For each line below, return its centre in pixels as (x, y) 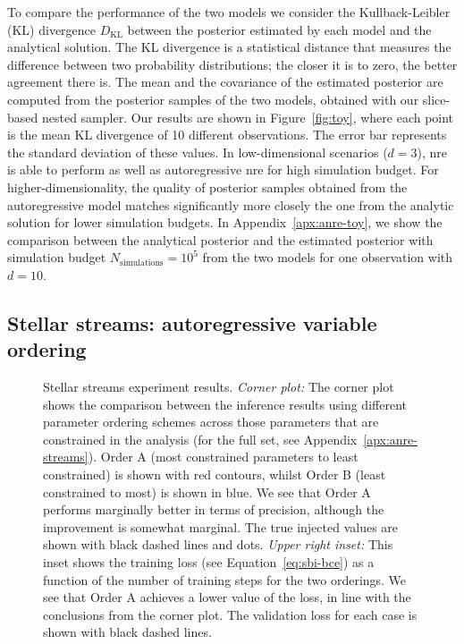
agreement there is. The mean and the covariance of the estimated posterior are (225, 82)
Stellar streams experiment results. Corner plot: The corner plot (219, 387)
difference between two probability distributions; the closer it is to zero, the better (232, 64)
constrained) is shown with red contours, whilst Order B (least (215, 475)
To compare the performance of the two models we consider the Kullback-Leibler (229, 12)
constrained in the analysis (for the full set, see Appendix (200, 439)
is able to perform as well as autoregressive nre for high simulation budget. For (223, 169)
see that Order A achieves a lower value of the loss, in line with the (227, 597)
